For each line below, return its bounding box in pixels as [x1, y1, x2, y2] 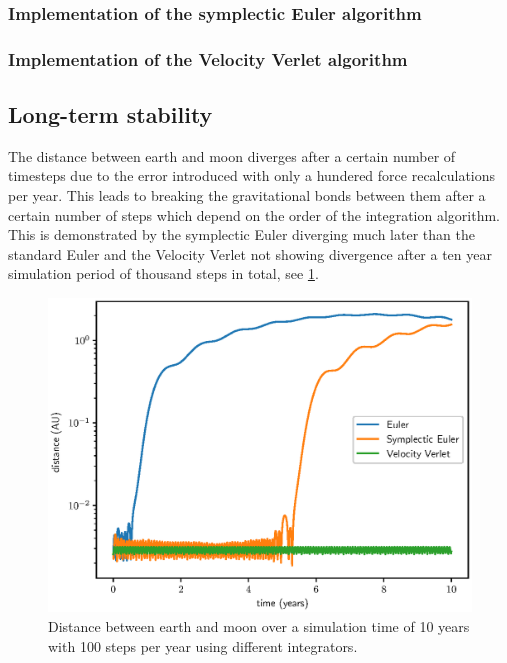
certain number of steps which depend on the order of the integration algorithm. [8, 204, 500, 225]
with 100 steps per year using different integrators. [48, 635, 358, 656]
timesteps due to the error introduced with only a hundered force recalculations [8, 165, 496, 186]
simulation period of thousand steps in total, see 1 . [8, 263, 319, 284]
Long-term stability [8, 99, 213, 130]
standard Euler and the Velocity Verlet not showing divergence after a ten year [8, 243, 492, 264]
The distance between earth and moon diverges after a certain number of [8, 145, 456, 166]
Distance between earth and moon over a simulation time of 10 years [48, 615, 470, 636]
